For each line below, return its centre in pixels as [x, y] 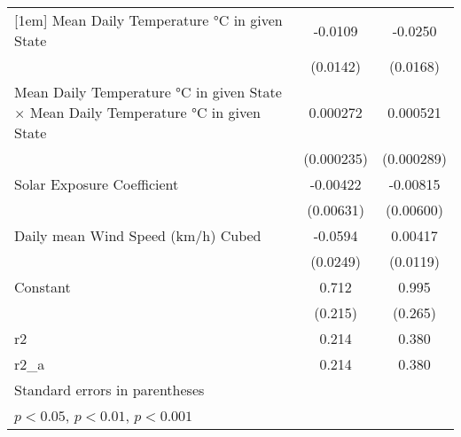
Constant [43, 287]
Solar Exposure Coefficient [97, 184]
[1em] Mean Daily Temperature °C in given [148, 20]
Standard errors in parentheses [109, 390]
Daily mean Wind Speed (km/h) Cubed [138, 235]
